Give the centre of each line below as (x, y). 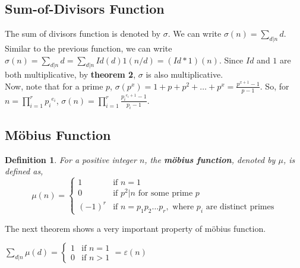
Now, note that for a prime (54, 86)
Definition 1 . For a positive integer (71, 159)
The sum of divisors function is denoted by (83, 33)
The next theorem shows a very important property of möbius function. (135, 228)
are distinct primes (240, 207)
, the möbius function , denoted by (210, 159)
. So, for (274, 86)
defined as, (24, 171)
